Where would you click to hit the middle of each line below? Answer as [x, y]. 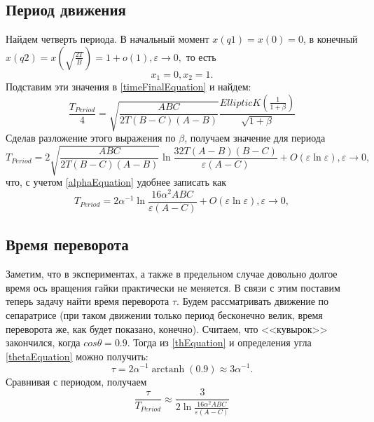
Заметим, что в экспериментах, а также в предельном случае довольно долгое [172, 274]
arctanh [168, 369]
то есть [201, 56]
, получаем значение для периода [255, 138]
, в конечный [330, 39]
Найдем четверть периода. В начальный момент [108, 39]
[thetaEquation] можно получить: [77, 356]
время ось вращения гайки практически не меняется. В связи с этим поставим [173, 287]
